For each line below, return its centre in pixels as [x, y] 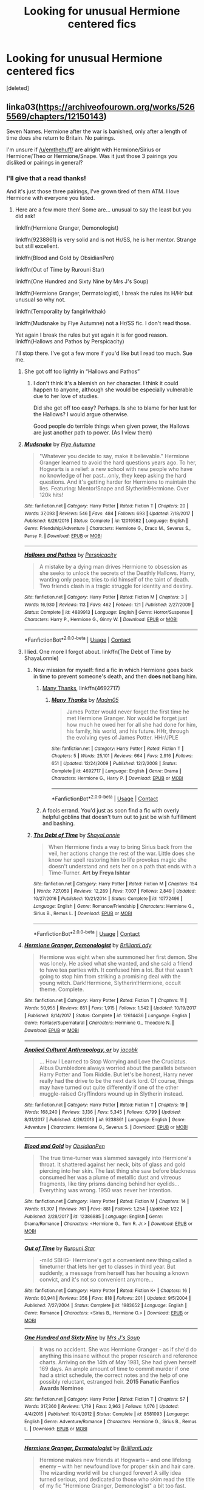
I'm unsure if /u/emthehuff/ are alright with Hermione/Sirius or [83, 149]
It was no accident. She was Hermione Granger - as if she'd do [118, 1349]
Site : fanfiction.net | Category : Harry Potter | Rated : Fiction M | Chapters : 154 [115, 884]
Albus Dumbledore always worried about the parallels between [118, 1068]
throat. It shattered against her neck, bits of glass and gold [113, 1164]
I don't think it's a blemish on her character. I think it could [106, 383]
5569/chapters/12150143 [55, 117]
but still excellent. [37, 246]
